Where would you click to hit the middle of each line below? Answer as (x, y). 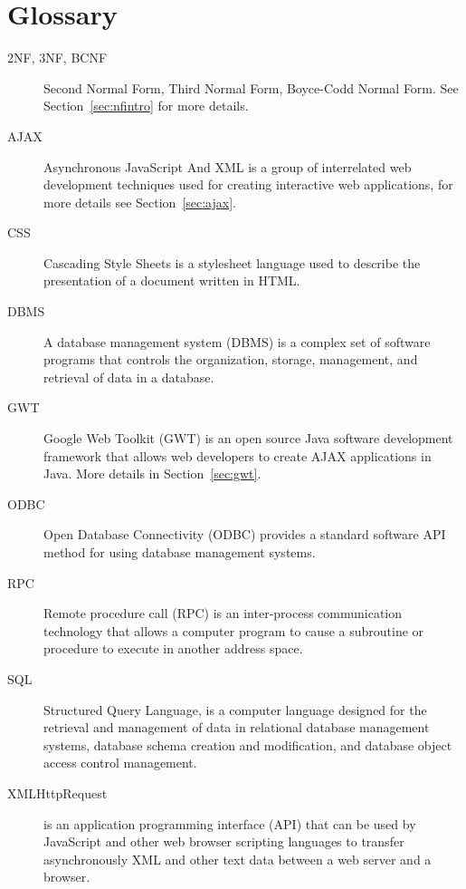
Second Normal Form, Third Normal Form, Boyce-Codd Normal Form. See (251, 87)
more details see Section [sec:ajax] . (140, 202)
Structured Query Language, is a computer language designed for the (235, 709)
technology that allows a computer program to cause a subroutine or (234, 630)
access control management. (120, 763)
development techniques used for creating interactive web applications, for (248, 184)
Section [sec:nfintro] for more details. (146, 106)
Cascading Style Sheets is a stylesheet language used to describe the (232, 262)
